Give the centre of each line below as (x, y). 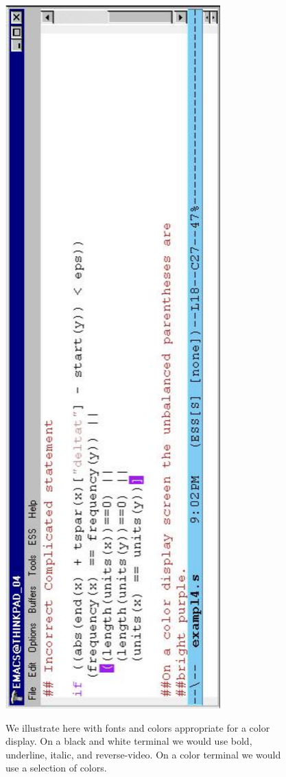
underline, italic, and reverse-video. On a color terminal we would (143, 754)
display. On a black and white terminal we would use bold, (129, 741)
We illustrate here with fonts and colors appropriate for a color (138, 727)
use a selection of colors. (56, 768)
